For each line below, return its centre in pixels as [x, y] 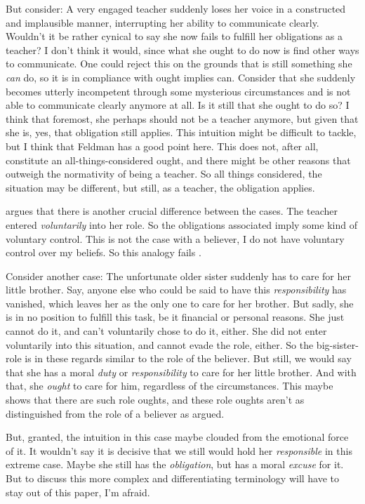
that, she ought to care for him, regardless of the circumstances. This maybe [170, 386]
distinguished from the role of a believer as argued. [115, 413]
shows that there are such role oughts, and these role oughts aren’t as [155, 400]
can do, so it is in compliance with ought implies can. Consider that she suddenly [181, 77]
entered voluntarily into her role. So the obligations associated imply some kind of [181, 224]
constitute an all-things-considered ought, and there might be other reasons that [178, 160]
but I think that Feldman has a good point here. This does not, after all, [162, 146]
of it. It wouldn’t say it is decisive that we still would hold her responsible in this [179, 450]
